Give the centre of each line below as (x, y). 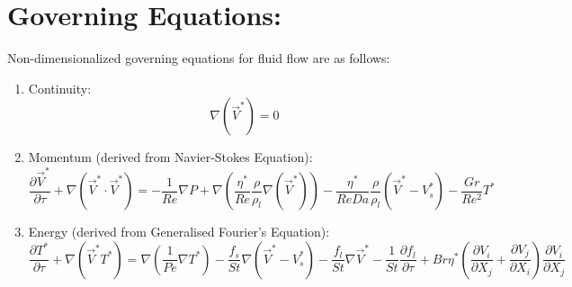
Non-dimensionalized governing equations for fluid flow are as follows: (199, 58)
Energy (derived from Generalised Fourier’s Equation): (179, 232)
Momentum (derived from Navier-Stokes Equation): (170, 157)
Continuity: (60, 88)
